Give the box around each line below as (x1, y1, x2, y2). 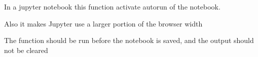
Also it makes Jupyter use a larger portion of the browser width (4, 18, 203, 28)
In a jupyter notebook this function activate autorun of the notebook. (4, 1, 220, 11)
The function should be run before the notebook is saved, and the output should (4, 35, 254, 45)
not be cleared (4, 44, 48, 55)
